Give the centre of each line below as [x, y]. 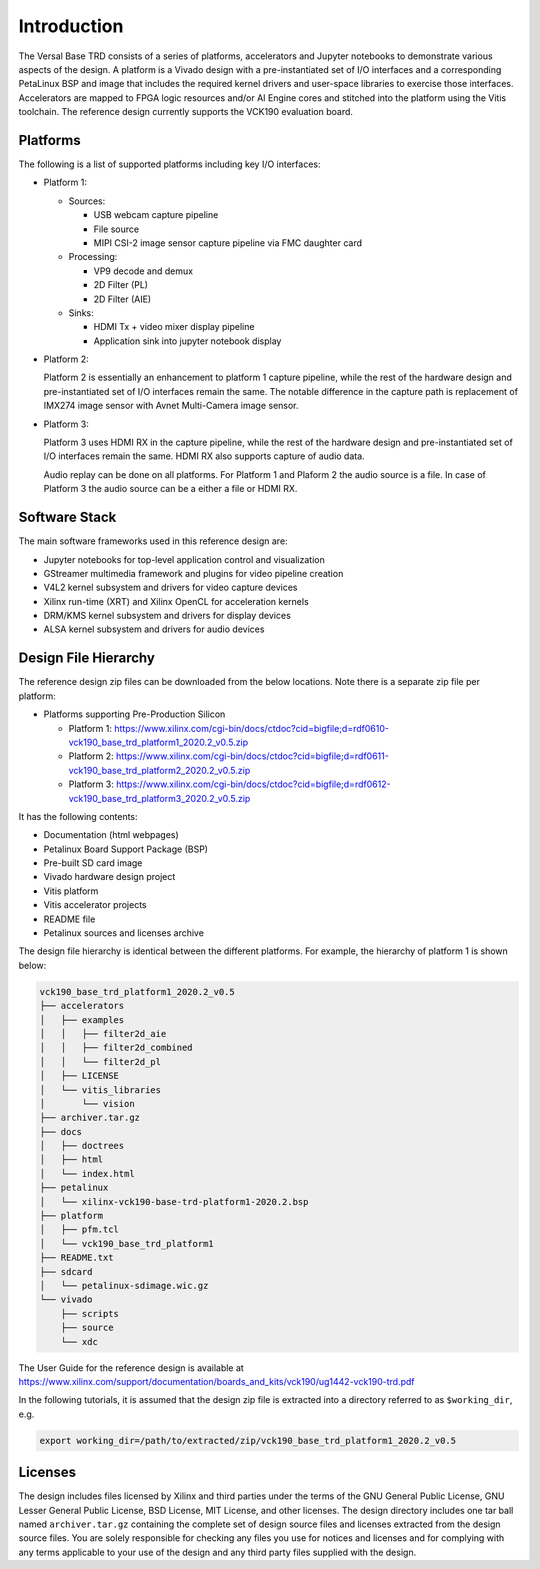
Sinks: [81, 312]
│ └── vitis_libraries [100, 1089]
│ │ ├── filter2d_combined [116, 1048]
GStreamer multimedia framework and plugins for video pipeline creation [193, 573]
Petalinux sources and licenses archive [124, 933]
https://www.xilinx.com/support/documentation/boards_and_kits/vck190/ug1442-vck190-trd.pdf [216, 1381]
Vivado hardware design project [109, 877]
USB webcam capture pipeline [156, 215]
